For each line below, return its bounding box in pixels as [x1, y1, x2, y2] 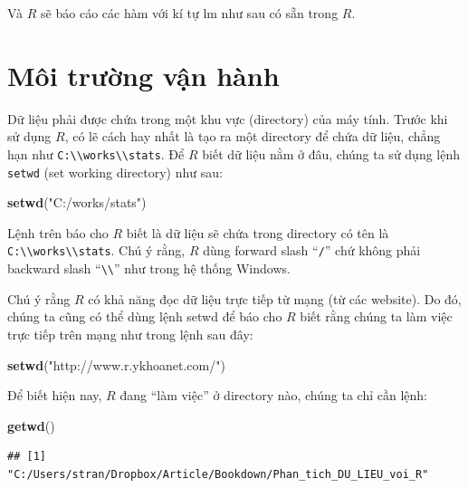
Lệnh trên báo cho [7, 223, 109, 242]
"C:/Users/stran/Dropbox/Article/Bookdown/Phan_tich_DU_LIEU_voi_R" [7, 467, 429, 481]
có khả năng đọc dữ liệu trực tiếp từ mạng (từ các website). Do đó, [88, 289, 462, 308]
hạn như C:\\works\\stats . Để [7, 144, 185, 163]
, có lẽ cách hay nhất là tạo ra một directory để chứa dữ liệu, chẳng [64, 127, 441, 146]
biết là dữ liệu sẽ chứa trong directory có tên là [126, 223, 389, 242]
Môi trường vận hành [7, 56, 280, 93]
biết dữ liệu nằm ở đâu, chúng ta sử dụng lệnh [202, 144, 461, 163]
